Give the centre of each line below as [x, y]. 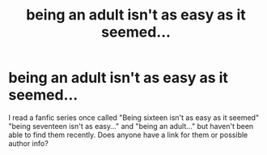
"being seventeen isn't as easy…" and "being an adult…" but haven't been [131, 126]
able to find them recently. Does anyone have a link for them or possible [128, 135]
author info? [28, 143]
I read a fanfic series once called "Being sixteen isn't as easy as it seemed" [134, 117]
